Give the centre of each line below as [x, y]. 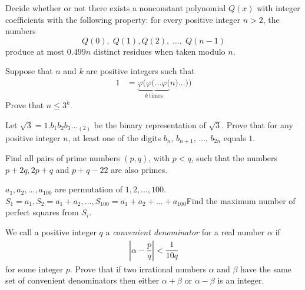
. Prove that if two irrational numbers [138, 269]
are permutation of [89, 189]
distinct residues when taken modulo [159, 51]
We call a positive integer [51, 231]
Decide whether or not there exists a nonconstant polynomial [116, 8]
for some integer [34, 269]
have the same [266, 269]
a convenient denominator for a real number [185, 231]
